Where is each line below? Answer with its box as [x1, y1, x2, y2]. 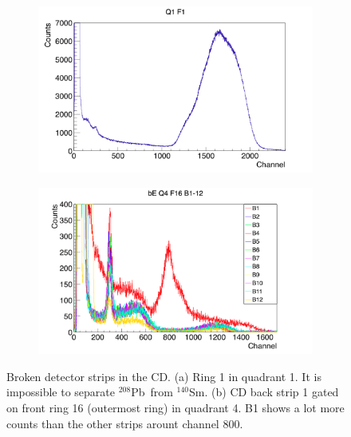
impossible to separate [6, 383, 115, 400]
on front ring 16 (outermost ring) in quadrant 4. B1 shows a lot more [6, 399, 345, 415]
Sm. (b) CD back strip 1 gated [189, 383, 339, 400]
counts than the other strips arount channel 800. [6, 415, 243, 431]
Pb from [131, 383, 173, 400]
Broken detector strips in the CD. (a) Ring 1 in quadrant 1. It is [6, 367, 321, 384]
